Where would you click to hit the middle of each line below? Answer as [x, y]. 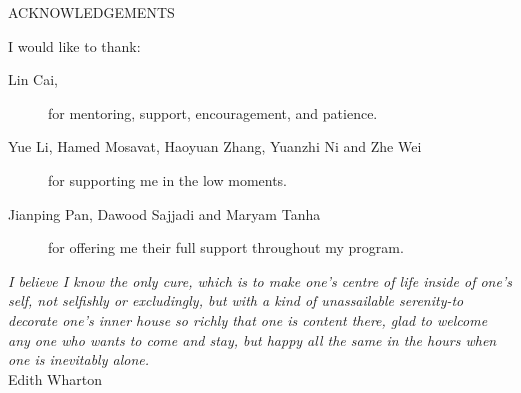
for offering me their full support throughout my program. [226, 247]
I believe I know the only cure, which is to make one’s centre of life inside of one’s [260, 280]
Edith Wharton [55, 378]
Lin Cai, [33, 79]
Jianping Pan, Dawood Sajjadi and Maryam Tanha [164, 213]
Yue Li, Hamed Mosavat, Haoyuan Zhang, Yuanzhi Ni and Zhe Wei [215, 146]
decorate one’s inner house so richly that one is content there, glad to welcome [248, 319]
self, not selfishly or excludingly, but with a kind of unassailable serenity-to [236, 300]
